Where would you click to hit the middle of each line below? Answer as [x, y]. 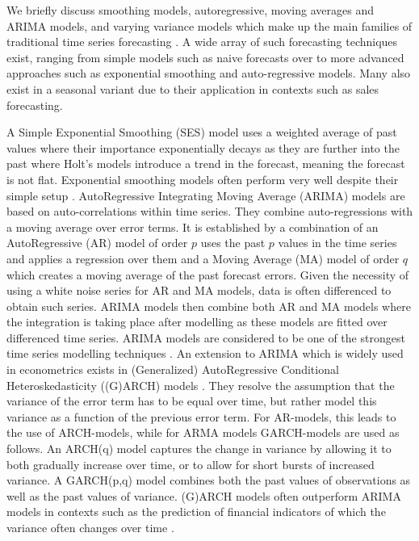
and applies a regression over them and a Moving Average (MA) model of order [203, 258]
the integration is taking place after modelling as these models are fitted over [197, 322]
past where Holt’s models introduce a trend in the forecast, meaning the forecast [206, 164]
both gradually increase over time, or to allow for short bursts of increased [191, 464]
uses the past [233, 243]
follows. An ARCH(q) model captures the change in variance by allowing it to [199, 449]
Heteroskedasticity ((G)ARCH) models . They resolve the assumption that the [201, 385]
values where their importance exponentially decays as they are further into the [203, 147]
